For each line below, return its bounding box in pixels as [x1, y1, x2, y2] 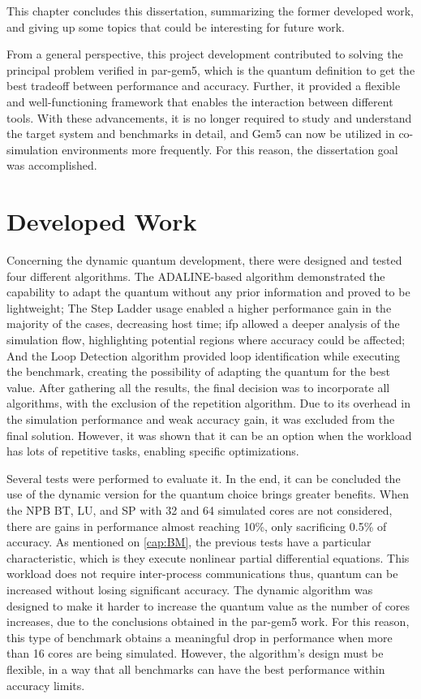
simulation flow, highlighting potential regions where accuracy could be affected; [6, 331, 406, 348]
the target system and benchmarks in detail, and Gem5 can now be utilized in [6, 125, 395, 142]
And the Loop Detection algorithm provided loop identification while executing [6, 347, 401, 364]
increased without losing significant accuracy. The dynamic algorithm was [6, 580, 373, 598]
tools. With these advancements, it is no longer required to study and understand [6, 109, 412, 126]
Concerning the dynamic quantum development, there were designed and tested [6, 252, 402, 269]
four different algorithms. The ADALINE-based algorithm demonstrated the [6, 267, 385, 284]
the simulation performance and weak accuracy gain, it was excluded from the [6, 411, 395, 427]
